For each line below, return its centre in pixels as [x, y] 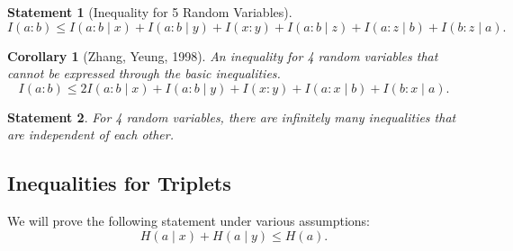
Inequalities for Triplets [119, 183]
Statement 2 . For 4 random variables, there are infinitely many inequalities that [232, 117]
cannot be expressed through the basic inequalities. [144, 73]
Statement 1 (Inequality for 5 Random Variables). [150, 12]
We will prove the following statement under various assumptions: [189, 221]
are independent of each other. [90, 134]
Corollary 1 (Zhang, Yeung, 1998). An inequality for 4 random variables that [223, 55]
